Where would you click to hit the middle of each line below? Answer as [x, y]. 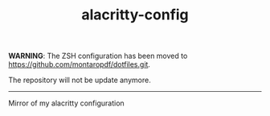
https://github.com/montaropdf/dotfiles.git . [80, 64]
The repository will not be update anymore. [80, 80]
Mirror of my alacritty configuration [66, 103]
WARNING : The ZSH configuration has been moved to [98, 56]
